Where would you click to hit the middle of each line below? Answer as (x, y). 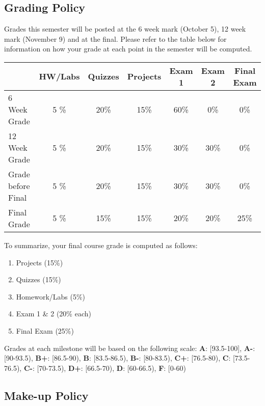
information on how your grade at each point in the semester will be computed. (128, 49)
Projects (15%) (39, 262)
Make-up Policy (46, 395)
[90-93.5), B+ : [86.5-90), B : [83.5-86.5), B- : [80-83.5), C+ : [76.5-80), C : (117, 358)
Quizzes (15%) (38, 279)
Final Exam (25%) (45, 330)
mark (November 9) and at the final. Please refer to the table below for (115, 38)
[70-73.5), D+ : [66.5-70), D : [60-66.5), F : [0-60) (111, 368)
